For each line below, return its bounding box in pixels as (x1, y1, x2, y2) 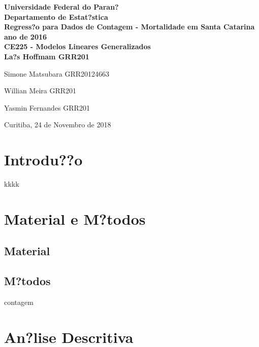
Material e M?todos (4, 208, 146, 229)
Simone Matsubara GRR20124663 (4, 68, 110, 79)
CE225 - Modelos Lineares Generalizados (4, 41, 151, 52)
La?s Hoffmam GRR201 (4, 51, 89, 61)
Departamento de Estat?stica (4, 11, 108, 22)
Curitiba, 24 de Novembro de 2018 (4, 119, 111, 130)
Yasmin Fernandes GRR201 (4, 102, 90, 113)
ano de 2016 (4, 31, 47, 42)
